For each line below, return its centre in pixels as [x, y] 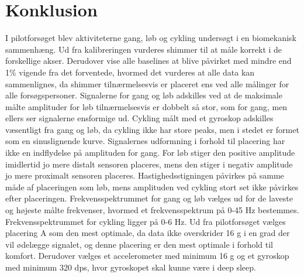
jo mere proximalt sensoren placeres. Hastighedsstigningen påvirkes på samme [145, 175]
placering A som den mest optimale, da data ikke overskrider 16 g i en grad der [148, 233]
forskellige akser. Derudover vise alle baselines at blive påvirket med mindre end [148, 61]
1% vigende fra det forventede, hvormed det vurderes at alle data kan [130, 72]
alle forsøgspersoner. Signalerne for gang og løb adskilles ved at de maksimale [144, 95]
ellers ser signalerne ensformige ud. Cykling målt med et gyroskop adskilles [139, 118]
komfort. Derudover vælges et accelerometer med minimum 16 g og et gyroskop [147, 256]
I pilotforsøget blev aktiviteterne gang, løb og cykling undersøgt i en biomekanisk [151, 38]
